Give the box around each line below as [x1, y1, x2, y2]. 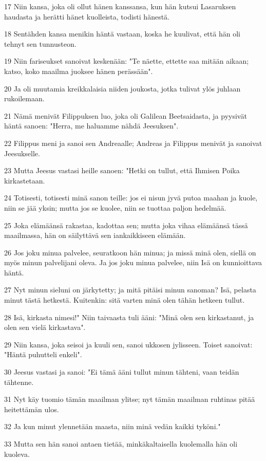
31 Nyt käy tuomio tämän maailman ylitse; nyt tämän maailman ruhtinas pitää [4, 394, 255, 404]
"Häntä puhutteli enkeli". [4, 349, 82, 360]
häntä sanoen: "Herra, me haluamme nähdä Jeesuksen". [4, 120, 179, 131]
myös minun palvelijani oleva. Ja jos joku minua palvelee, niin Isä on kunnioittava [4, 257, 262, 268]
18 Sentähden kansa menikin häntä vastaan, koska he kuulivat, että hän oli [4, 28, 240, 39]
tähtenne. [4, 376, 34, 387]
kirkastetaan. [4, 175, 45, 186]
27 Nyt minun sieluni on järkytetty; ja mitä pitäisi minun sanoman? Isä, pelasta [4, 284, 256, 295]
